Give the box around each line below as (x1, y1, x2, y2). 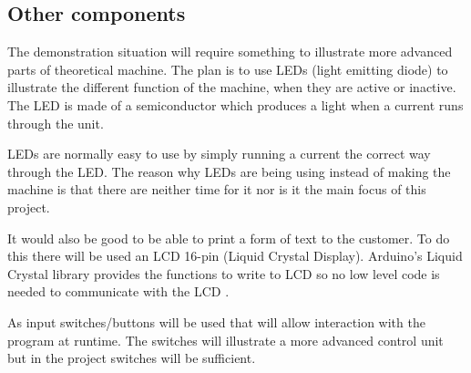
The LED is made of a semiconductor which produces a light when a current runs (7, 95, 464, 114)
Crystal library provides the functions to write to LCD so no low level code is (7, 264, 440, 283)
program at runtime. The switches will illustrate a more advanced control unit (7, 330, 444, 349)
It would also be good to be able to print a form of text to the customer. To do (7, 228, 450, 247)
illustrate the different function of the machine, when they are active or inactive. (7, 78, 456, 97)
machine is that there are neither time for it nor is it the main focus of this (7, 180, 426, 199)
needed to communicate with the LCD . (7, 282, 230, 301)
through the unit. (7, 113, 104, 132)
